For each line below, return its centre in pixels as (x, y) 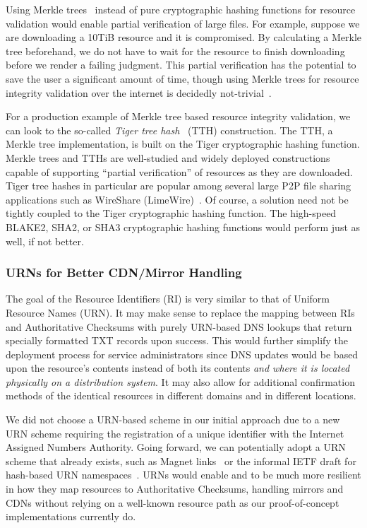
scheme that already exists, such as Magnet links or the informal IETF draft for (181, 460)
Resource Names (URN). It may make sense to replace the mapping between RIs (180, 312)
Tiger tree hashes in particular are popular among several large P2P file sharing (179, 186)
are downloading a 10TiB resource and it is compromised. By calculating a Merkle (184, 37)
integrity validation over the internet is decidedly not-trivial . (139, 92)
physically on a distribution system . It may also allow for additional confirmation (180, 381)
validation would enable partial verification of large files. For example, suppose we (183, 23)
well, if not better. (45, 241)
